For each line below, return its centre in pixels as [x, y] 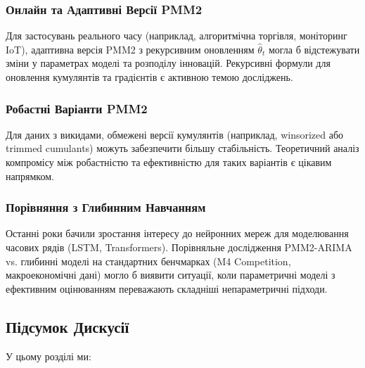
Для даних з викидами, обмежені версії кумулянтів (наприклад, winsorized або [175, 134]
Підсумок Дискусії [68, 326]
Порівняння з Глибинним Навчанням [106, 207]
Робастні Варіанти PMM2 [77, 108]
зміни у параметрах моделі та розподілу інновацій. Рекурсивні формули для [168, 63]
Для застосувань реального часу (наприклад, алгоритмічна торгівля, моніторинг [177, 36]
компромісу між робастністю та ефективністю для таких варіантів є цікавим [169, 162]
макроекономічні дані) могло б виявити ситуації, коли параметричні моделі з [171, 275]
